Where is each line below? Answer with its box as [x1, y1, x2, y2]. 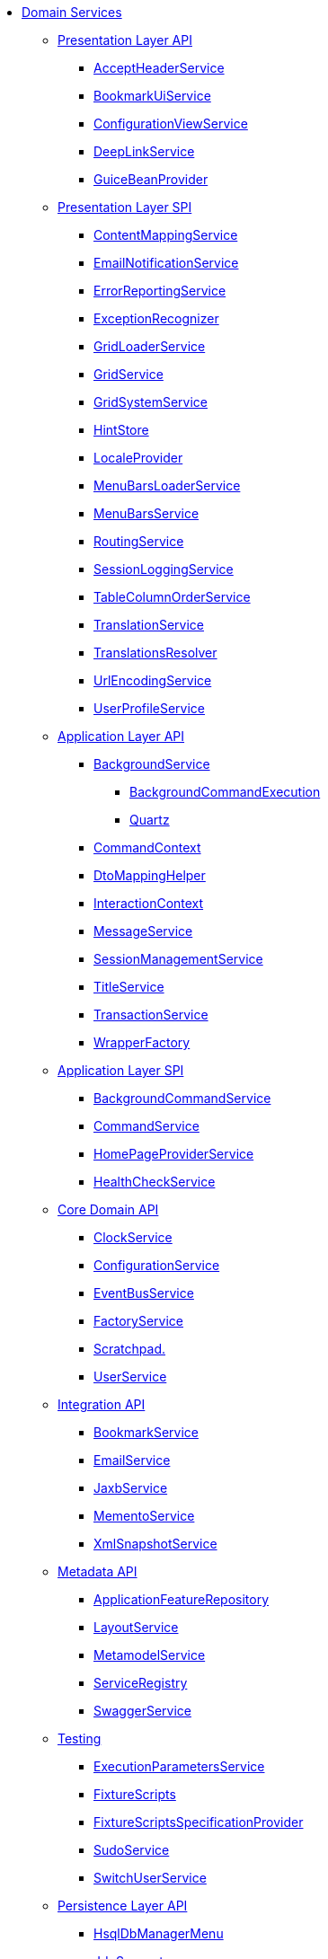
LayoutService [93, 1619, 179, 1635]
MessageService [93, 923, 193, 939]
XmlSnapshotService [93, 1536, 217, 1551]
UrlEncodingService [93, 673, 212, 688]
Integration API [58, 1397, 146, 1412]
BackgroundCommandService [93, 1090, 271, 1106]
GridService [93, 366, 164, 382]
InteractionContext [93, 896, 204, 911]
